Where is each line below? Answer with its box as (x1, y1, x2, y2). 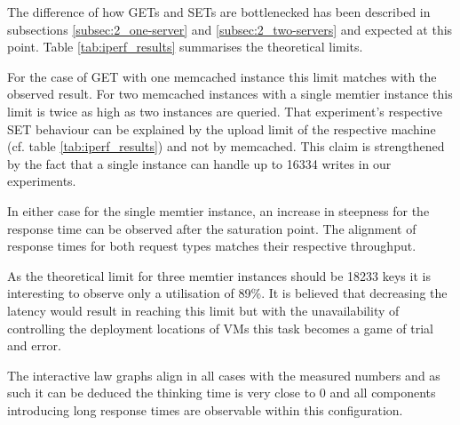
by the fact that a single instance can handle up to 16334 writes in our (7, 154, 392, 172)
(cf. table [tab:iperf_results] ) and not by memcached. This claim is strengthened (7, 137, 445, 156)
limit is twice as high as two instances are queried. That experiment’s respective (7, 101, 442, 120)
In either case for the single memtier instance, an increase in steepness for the (7, 201, 430, 220)
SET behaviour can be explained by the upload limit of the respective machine (7, 119, 436, 138)
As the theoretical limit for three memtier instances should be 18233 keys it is (7, 266, 431, 285)
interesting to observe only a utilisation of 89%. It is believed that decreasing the (7, 284, 448, 302)
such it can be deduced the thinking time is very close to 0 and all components (7, 383, 436, 402)
